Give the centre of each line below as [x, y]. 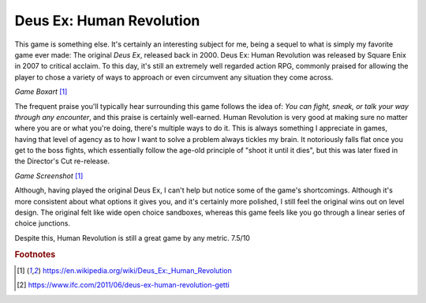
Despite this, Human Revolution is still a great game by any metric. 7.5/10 [132, 238]
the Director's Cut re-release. [62, 161]
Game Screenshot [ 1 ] [49, 176]
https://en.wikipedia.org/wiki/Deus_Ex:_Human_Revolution [137, 270]
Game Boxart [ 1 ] [41, 92]
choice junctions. [43, 223]
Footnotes [35, 254]
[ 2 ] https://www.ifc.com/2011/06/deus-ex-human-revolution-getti [123, 285]
